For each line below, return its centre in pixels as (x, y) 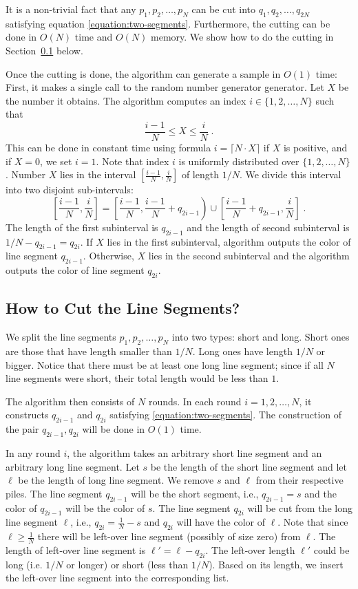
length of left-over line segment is (76, 549)
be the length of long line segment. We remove (116, 480)
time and (94, 37)
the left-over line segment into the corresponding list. (117, 578)
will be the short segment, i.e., (195, 493)
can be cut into (223, 9)
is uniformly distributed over (239, 161)
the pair (22, 429)
